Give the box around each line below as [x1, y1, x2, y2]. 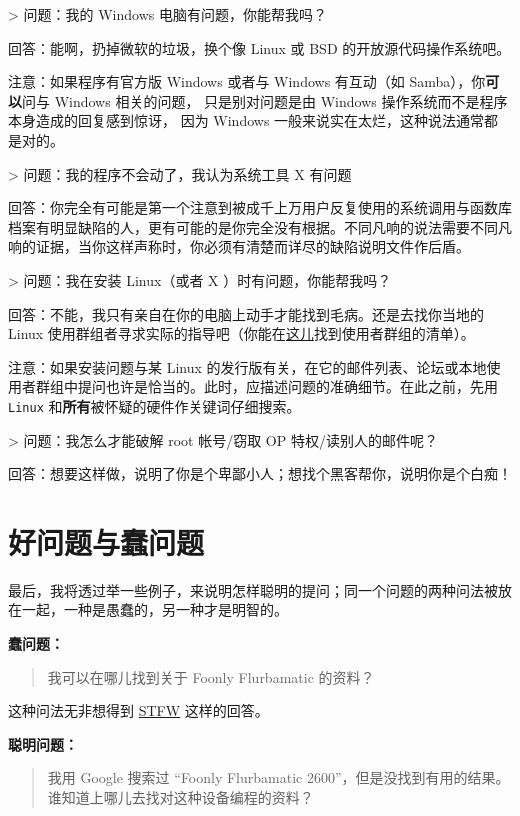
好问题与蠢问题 [8, 521, 205, 562]
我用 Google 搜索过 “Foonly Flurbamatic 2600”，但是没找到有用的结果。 [47, 767, 510, 788]
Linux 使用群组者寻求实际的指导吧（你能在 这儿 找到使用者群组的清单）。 [8, 323, 475, 344]
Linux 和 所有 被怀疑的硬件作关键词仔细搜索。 [8, 395, 301, 416]
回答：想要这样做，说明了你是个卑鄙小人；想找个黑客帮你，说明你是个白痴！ [8, 463, 512, 484]
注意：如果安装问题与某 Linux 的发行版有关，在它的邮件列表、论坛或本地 [8, 356, 487, 377]
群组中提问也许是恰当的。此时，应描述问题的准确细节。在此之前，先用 [35, 376, 498, 397]
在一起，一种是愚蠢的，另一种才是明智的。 [8, 599, 288, 620]
